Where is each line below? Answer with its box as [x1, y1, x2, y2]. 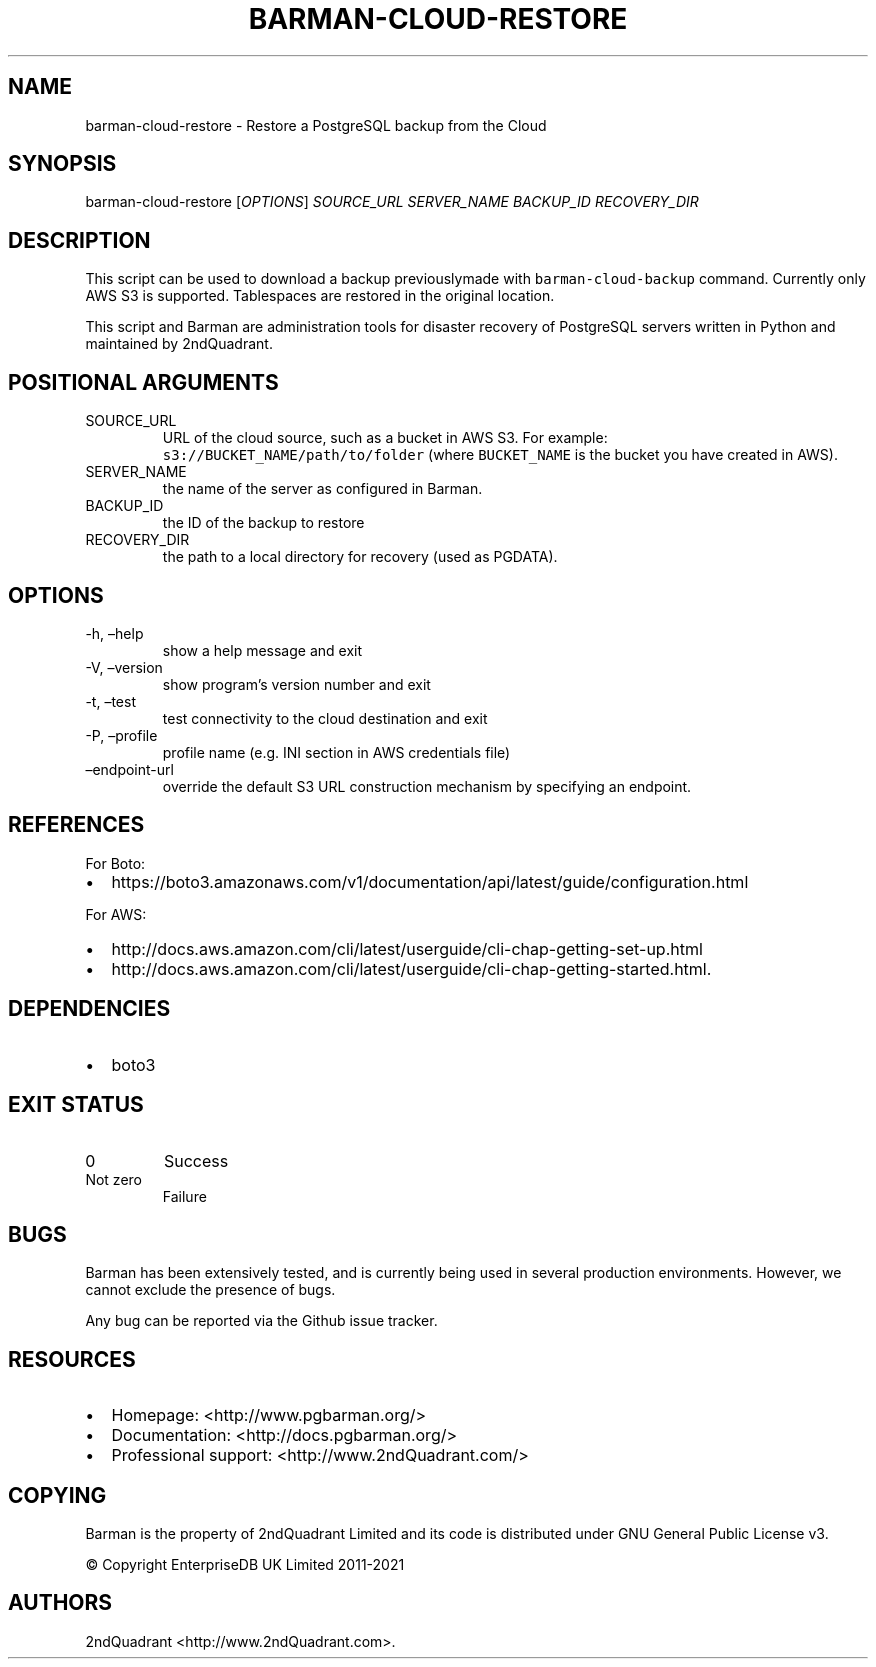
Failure [162, 1187, 207, 1205]
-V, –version [85, 658, 163, 676]
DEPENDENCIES [8, 996, 171, 1022]
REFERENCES [8, 812, 145, 838]
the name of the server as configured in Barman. [162, 480, 483, 498]
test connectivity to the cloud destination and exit [162, 709, 488, 727]
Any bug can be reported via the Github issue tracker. [85, 1312, 438, 1330]
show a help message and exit [162, 641, 362, 659]
